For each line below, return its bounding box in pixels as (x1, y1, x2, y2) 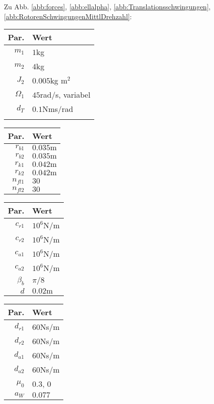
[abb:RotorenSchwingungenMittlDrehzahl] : (4, 11, 132, 21)
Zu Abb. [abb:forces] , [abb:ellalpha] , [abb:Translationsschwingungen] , (4, 1, 211, 11)
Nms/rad (42, 103, 73, 115)
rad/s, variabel (40, 89, 91, 101)
